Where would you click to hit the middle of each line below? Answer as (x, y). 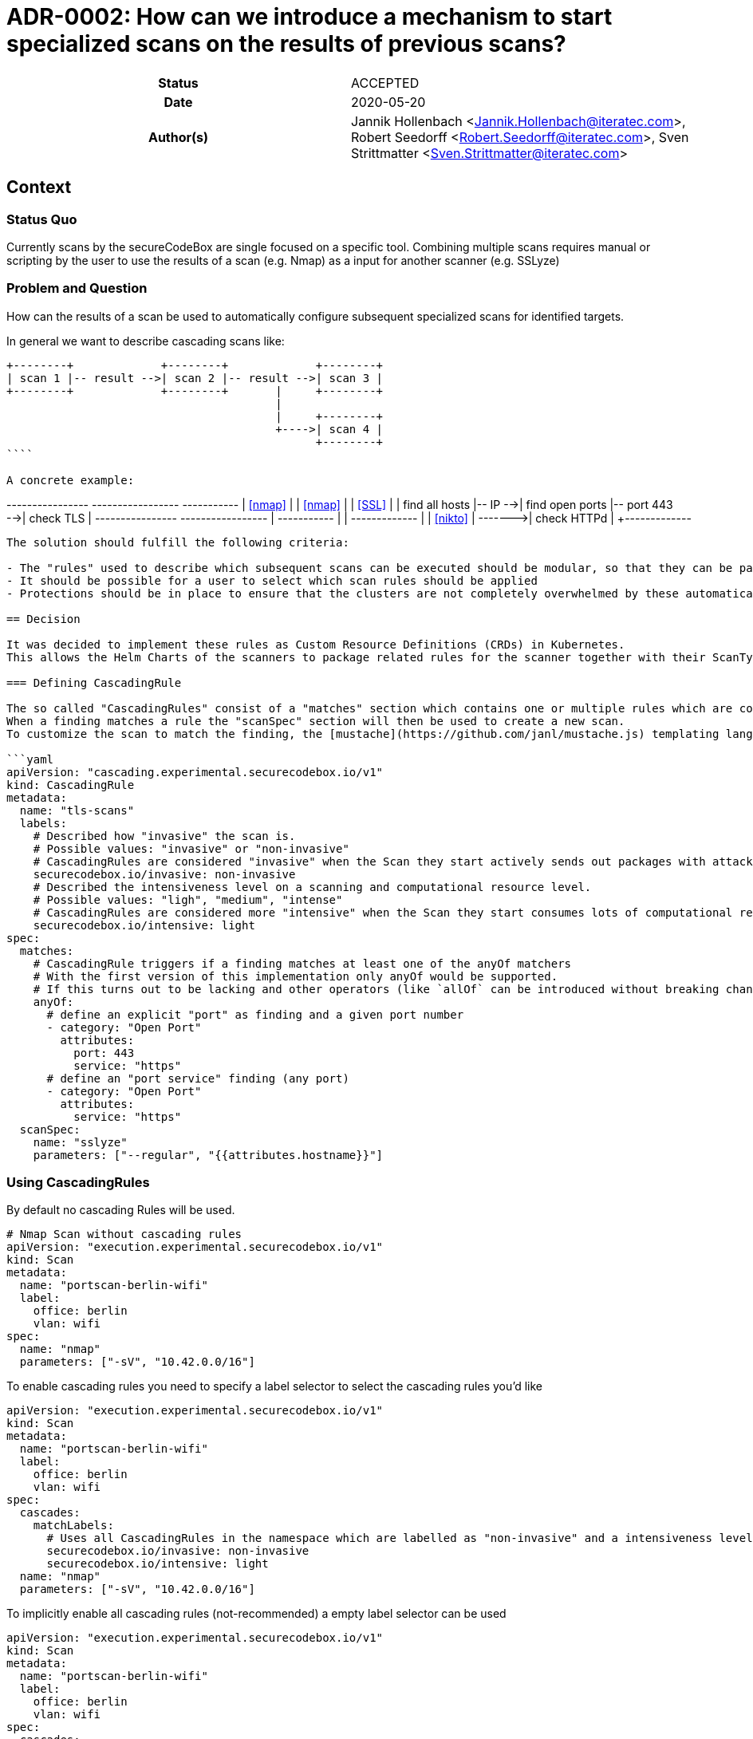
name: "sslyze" (80, 1142)
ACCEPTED (385, 83)
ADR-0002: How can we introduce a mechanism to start (309, 17)
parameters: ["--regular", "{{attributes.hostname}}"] (208, 1155)
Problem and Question (77, 288)
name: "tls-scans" (77, 810)
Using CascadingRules (78, 1183)
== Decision (43, 619)
